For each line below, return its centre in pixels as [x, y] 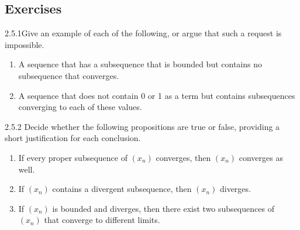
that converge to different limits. [102, 220]
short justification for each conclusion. [73, 138]
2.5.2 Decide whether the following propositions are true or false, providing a [142, 126]
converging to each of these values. [80, 107]
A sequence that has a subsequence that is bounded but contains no [140, 64]
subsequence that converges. [69, 75]
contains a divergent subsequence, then [122, 189]
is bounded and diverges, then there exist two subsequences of [163, 208]
